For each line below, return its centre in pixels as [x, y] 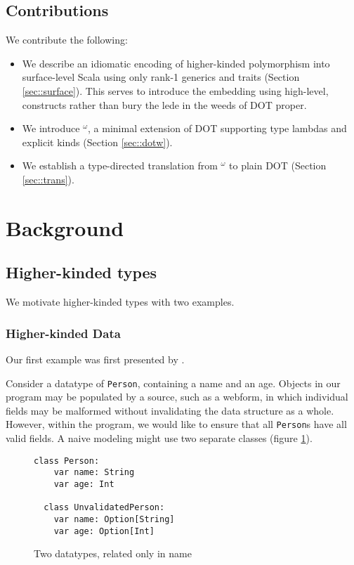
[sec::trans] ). [48, 179]
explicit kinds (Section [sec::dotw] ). [97, 142]
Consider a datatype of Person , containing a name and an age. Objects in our [173, 383]
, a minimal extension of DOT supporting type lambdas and [217, 128]
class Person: [67, 461]
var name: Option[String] [114, 519]
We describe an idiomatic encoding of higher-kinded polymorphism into [176, 63]
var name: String [94, 473]
